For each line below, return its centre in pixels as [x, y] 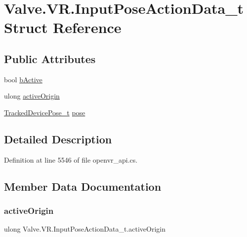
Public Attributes [50, 58]
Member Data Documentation [83, 186]
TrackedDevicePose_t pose [45, 112]
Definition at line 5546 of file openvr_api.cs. [71, 159]
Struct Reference [63, 27]
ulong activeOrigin [32, 96]
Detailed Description [58, 139]
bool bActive [23, 79]
